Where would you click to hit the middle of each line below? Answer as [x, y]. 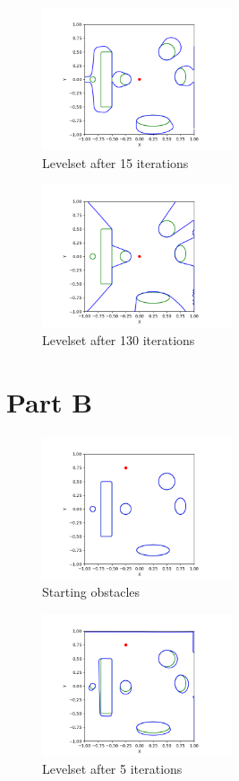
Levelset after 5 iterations [112, 769]
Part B [50, 401]
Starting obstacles [91, 592]
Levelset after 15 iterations [115, 162]
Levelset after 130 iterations [119, 339]
